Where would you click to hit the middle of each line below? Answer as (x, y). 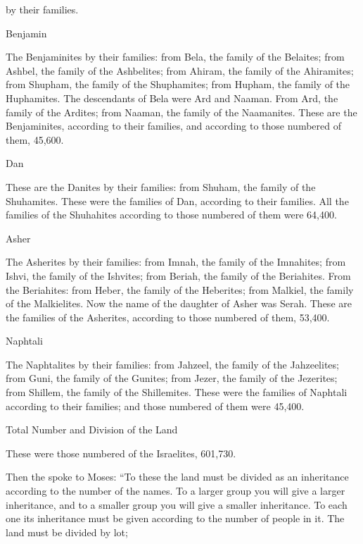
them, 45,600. (35, 139)
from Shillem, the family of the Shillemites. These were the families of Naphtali (177, 392)
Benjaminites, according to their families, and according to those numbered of (173, 126)
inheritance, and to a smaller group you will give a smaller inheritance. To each (177, 504)
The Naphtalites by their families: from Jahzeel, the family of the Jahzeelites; (172, 364)
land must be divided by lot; (67, 532)
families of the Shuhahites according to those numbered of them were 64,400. (171, 215)
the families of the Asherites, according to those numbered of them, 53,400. (168, 317)
